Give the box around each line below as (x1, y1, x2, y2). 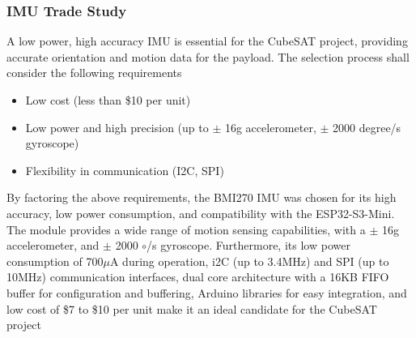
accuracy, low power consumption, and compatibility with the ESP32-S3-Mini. (6, 204, 395, 221)
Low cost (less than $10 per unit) (25, 92, 191, 108)
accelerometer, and (6, 237, 100, 254)
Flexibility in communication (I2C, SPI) (25, 161, 224, 178)
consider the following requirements (6, 64, 182, 81)
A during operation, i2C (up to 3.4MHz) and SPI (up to (109, 252, 389, 269)
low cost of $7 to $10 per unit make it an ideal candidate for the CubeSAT (6, 300, 377, 317)
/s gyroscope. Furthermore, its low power (146, 237, 350, 254)
